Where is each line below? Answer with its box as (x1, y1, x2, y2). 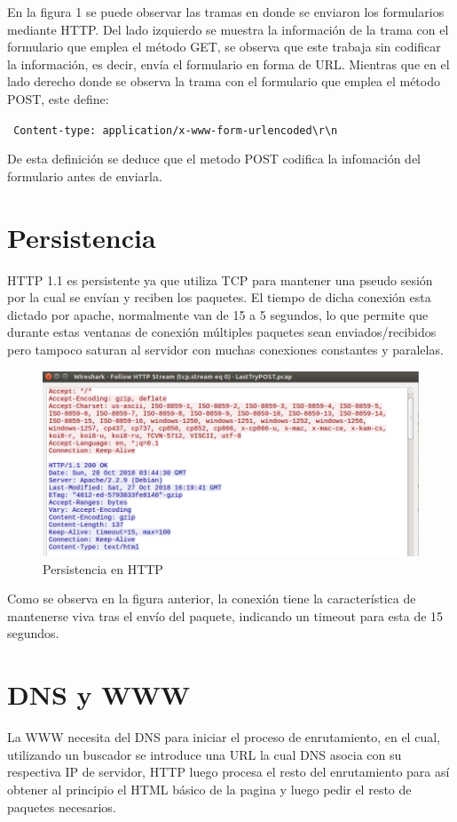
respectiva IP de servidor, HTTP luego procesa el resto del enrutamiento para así (7, 762, 450, 781)
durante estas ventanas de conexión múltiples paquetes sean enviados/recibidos (7, 323, 437, 341)
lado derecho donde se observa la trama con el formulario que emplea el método (7, 72, 440, 91)
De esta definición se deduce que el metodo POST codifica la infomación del (7, 149, 422, 168)
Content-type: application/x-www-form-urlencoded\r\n (13, 124, 338, 137)
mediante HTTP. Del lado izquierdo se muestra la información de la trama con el (7, 20, 449, 38)
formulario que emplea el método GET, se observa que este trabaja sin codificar (7, 37, 441, 56)
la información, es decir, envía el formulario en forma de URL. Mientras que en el (7, 54, 450, 73)
